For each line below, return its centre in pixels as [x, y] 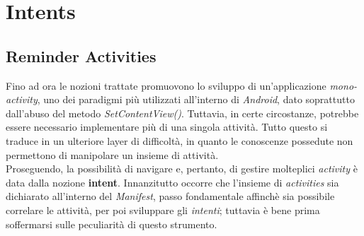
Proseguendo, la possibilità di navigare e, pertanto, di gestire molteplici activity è [182, 169]
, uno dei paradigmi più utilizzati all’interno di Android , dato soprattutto [196, 99]
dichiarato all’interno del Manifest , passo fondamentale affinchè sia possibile [170, 196]
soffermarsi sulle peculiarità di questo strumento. [112, 224]
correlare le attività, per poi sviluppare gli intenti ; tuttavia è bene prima [163, 210]
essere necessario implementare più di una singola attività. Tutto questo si [167, 127]
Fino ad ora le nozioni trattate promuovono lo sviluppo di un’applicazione [166, 85]
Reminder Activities [81, 55]
